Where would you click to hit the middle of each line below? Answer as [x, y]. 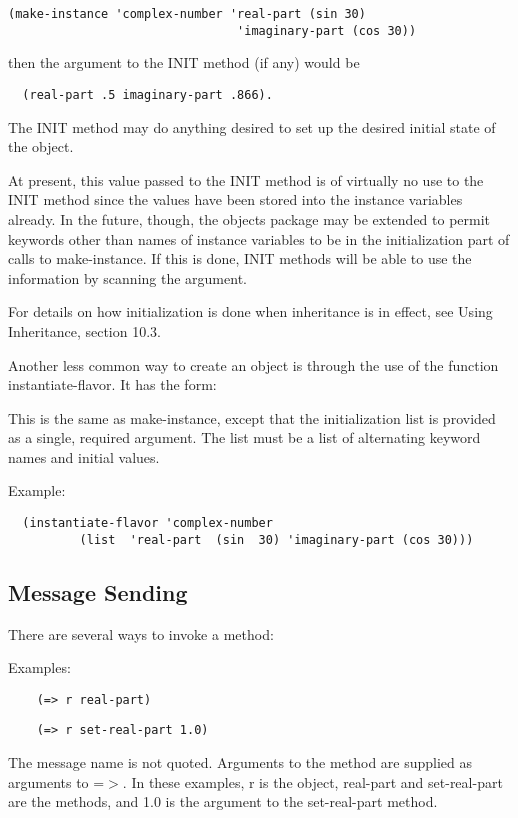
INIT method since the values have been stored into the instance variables [235, 199]
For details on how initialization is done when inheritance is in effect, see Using [250, 311]
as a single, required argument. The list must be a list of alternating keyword [244, 437]
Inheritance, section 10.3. [84, 330]
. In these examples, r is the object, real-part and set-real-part [312, 781]
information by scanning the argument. [127, 277]
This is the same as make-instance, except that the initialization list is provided [252, 417]
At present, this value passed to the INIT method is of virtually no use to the [246, 179]
